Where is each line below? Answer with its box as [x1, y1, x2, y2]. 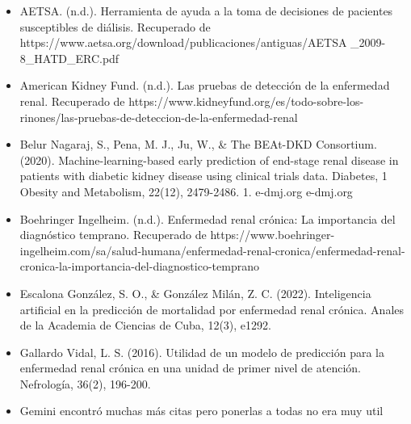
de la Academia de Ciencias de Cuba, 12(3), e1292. [19, 317, 271, 334]
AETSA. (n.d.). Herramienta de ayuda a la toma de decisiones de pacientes [19, 2, 393, 19]
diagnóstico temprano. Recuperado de [19, 226, 207, 243]
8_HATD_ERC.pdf [19, 49, 120, 66]
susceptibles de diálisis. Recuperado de [19, 18, 211, 35]
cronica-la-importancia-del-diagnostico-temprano [19, 258, 259, 275]
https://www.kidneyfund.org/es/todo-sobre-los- [128, 92, 364, 109]
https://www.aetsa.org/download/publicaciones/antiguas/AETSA [19, 34, 347, 51]
